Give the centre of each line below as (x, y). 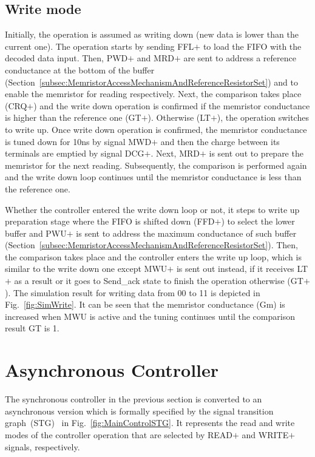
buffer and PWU (36, 233)
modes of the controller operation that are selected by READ (119, 434)
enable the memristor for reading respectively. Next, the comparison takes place (153, 94)
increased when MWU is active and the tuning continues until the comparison (150, 316)
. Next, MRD (175, 153)
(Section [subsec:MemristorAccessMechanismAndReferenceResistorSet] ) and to (151, 82)
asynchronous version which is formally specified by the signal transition (139, 411)
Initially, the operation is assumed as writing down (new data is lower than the (152, 34)
